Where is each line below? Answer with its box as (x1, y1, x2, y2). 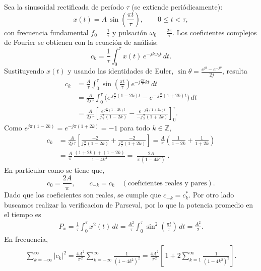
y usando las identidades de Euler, (68, 65, 174, 76)
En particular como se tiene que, (4, 165, 105, 175)
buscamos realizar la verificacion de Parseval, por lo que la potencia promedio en (4, 199, 253, 210)
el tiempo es (4, 209, 41, 220)
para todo (120, 122, 150, 133)
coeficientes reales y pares (127, 179, 207, 187)
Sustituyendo (4, 65, 44, 76)
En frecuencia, (4, 233, 48, 244)
